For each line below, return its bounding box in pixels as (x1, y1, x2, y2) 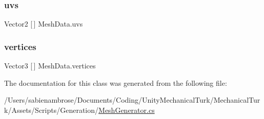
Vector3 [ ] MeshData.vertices (4, 60, 96, 71)
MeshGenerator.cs (98, 104, 155, 115)
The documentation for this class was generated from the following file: (4, 77, 227, 88)
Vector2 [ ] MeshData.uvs (4, 18, 83, 29)
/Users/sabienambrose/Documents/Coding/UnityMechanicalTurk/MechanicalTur (4, 94, 260, 105)
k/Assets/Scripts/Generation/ (4, 104, 99, 115)
